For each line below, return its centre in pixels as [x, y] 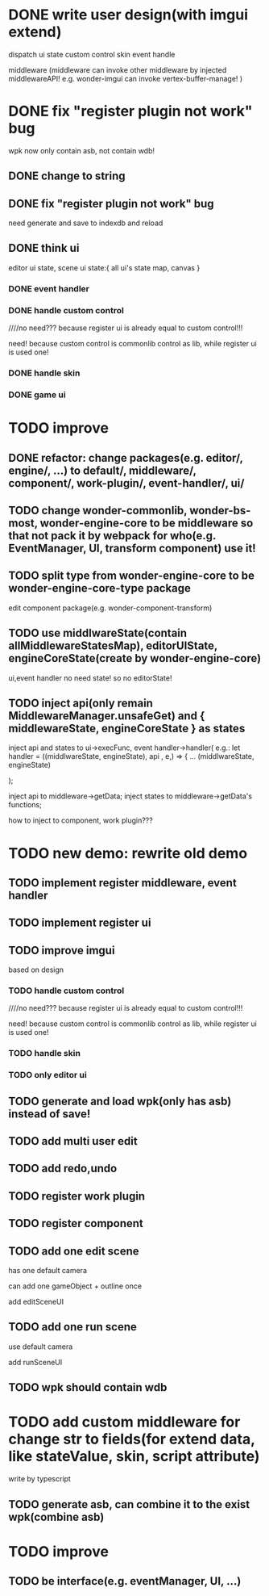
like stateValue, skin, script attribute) [134, 1457]
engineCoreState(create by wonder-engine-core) [135, 658]
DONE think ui [44, 248]
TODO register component [76, 1223]
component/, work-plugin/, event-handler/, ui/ [126, 483]
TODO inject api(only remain [81, 703]
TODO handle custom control [66, 991]
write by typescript [39, 1479]
